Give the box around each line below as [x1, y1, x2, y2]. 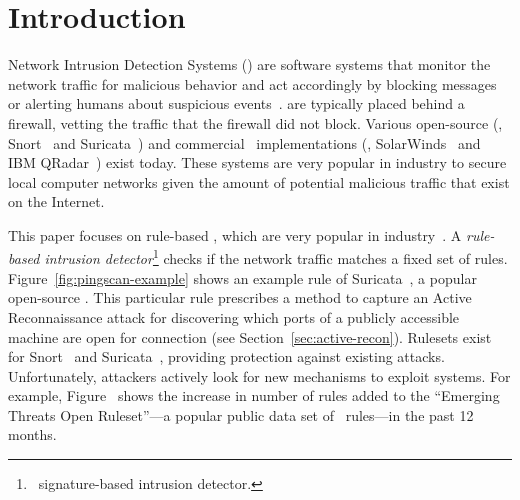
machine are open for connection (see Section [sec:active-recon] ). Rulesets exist [8, 326, 492, 347]
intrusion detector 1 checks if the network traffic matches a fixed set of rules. [44, 245, 508, 269]
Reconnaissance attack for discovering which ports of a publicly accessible [8, 306, 460, 327]
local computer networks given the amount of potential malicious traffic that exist [8, 171, 510, 192]
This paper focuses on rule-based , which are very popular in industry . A [8, 224, 462, 245]
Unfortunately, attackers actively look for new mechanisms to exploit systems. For [8, 365, 511, 386]
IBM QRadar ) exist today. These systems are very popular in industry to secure [8, 152, 507, 173]
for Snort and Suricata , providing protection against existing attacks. [8, 346, 445, 367]
